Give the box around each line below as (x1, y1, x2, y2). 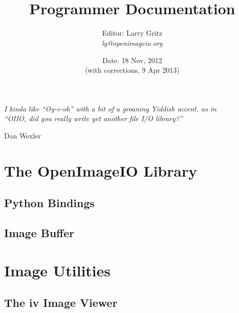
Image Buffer (4, 225, 74, 241)
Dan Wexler (4, 130, 41, 140)
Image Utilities (4, 260, 111, 280)
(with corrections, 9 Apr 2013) (85, 65, 180, 75)
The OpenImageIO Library (4, 160, 197, 181)
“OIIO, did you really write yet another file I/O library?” (4, 113, 183, 124)
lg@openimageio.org (102, 37, 163, 48)
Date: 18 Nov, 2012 (102, 54, 162, 65)
